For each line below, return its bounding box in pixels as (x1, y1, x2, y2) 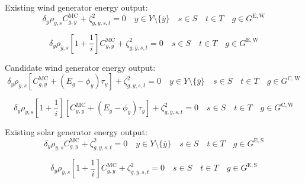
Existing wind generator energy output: (5, 1, 148, 13)
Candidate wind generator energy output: (5, 61, 156, 73)
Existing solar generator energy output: (5, 126, 147, 138)
